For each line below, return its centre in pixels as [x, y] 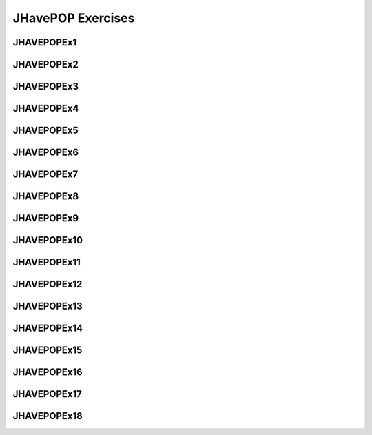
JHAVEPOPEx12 [48, 284]
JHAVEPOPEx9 [46, 218]
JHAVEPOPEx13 [48, 306]
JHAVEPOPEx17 [48, 394]
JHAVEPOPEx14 [48, 328]
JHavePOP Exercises [74, 18]
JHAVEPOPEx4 [46, 109]
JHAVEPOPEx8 [46, 196]
